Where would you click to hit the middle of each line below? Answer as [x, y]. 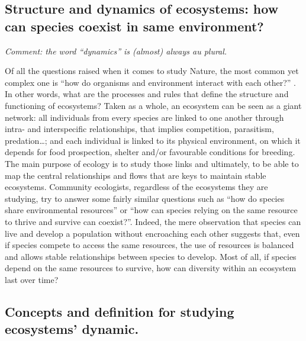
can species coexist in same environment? [134, 26]
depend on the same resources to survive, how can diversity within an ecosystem [151, 268]
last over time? [32, 279]
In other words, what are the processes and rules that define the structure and [147, 94]
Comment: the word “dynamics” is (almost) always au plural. [116, 51]
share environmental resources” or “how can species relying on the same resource [151, 210]
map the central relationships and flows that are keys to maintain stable [136, 175]
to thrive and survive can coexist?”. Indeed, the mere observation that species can [153, 221]
